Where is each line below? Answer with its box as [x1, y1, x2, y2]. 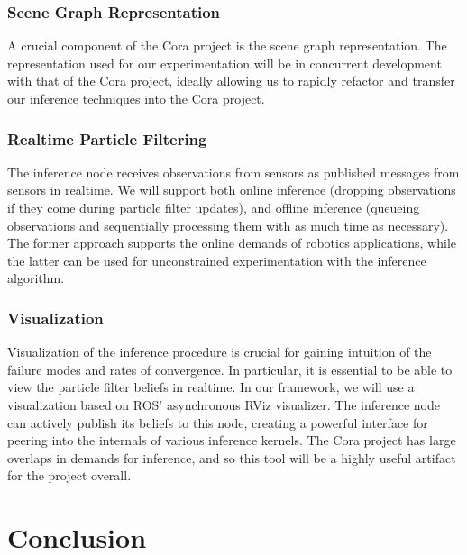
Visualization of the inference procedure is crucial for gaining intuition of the [7, 342, 432, 361]
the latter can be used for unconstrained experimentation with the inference [7, 250, 426, 269]
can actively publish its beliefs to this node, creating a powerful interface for [7, 413, 428, 432]
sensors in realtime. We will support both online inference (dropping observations [7, 180, 456, 199]
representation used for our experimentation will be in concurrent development [7, 53, 442, 72]
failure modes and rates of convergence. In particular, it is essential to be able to [7, 359, 453, 378]
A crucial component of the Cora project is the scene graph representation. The [7, 36, 447, 55]
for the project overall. [7, 466, 132, 485]
